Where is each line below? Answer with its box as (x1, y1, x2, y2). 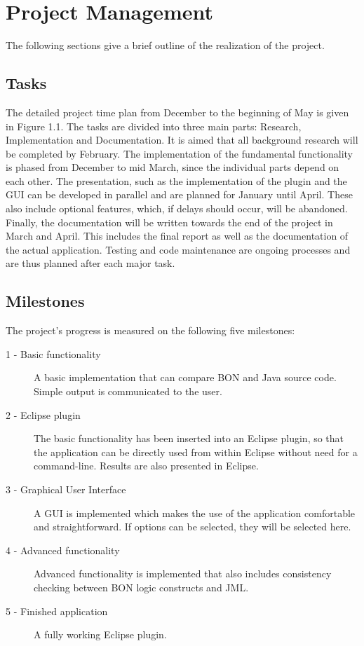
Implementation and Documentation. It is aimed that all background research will (6, 132, 358, 147)
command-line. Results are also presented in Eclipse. (34, 458, 259, 473)
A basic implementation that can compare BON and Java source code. (34, 370, 337, 385)
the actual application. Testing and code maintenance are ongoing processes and (6, 242, 351, 256)
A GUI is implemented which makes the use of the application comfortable (34, 505, 356, 520)
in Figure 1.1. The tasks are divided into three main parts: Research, (6, 118, 302, 133)
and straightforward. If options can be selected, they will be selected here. (34, 519, 351, 534)
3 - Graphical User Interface (6, 482, 126, 496)
